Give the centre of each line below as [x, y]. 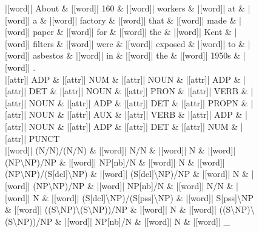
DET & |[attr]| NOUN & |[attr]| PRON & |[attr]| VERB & [138, 91]
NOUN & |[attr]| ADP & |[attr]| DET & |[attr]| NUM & [133, 126]
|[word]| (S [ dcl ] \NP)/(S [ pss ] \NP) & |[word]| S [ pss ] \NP [153, 197]
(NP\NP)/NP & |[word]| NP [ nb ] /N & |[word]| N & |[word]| [115, 162]
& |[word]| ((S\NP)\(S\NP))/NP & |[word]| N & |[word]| [111, 209]
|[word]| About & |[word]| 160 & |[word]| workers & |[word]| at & [125, 8]
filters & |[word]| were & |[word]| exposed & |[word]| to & [139, 43]
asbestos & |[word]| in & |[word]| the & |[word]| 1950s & [137, 55]
